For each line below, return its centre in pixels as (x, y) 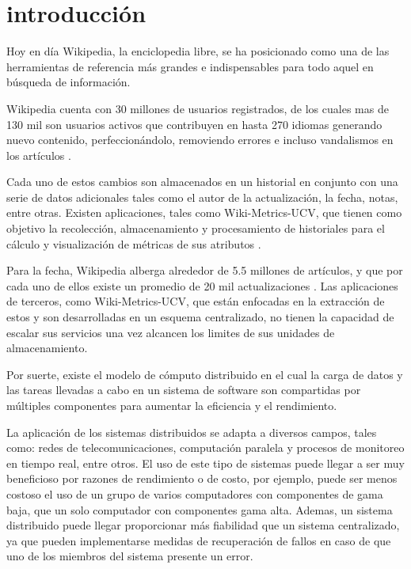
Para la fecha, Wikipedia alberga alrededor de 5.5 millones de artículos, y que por (205, 270)
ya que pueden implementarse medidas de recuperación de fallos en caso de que (199, 540)
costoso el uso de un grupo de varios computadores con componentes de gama (195, 493)
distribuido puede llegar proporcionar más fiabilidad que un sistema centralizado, (203, 525)
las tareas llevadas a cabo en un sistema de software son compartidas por (184, 390)
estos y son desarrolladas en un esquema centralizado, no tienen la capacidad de (200, 317)
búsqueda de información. (68, 82)
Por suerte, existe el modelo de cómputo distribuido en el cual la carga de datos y (205, 374)
